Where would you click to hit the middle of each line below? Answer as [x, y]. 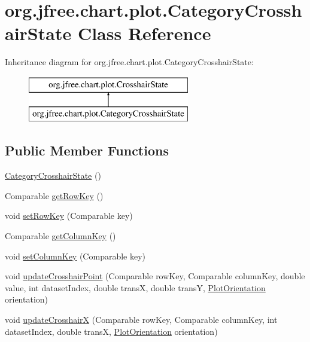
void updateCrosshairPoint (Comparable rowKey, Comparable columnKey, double [155, 276]
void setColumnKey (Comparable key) [75, 256]
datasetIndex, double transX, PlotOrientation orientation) [111, 331]
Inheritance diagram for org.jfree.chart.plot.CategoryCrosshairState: [129, 62]
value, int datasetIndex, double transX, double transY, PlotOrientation [135, 287]
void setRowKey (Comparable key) [69, 216]
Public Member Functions [87, 150]
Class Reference [144, 33]
